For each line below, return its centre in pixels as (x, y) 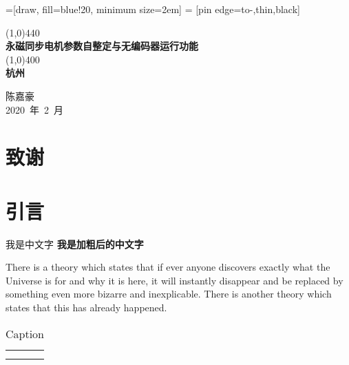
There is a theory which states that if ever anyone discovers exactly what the (168, 267)
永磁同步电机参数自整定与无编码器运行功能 (102, 46)
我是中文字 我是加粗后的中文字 (75, 243)
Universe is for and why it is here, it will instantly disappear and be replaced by (174, 280)
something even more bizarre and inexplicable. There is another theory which (169, 294)
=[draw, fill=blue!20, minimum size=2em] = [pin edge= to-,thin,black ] (153, 9)
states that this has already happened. (86, 307)
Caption (25, 333)
